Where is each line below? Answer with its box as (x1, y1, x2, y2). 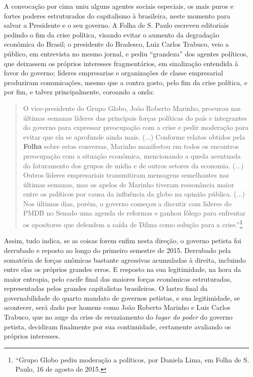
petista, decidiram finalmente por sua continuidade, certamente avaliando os (4, 321, 231, 331)
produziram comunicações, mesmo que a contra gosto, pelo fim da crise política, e (4, 77, 248, 87)
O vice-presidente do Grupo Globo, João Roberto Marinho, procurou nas (23, 103, 241, 113)
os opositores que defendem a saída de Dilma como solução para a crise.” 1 (23, 218, 243, 229)
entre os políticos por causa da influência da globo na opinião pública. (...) (23, 189, 245, 199)
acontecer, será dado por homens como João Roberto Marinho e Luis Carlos (4, 302, 231, 312)
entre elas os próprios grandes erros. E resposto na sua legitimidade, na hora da (4, 264, 241, 274)
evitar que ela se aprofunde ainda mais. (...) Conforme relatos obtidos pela (23, 131, 245, 142)
